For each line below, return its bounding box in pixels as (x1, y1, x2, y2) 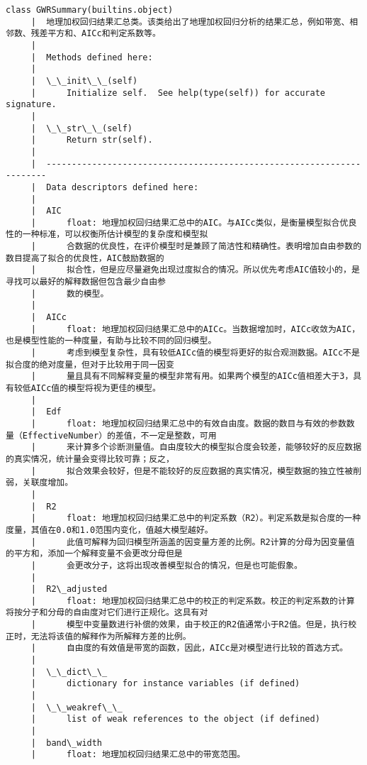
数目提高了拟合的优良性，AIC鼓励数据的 (6, 253, 164, 263)
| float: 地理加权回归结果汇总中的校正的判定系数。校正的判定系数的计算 (30, 595, 355, 606)
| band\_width (30, 737, 103, 748)
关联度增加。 (22, 478, 74, 488)
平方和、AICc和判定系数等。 (47, 28, 161, 39)
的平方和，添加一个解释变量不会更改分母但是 (6, 549, 183, 559)
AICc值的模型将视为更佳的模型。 (30, 383, 161, 393)
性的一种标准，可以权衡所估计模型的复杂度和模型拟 (6, 229, 208, 240)
